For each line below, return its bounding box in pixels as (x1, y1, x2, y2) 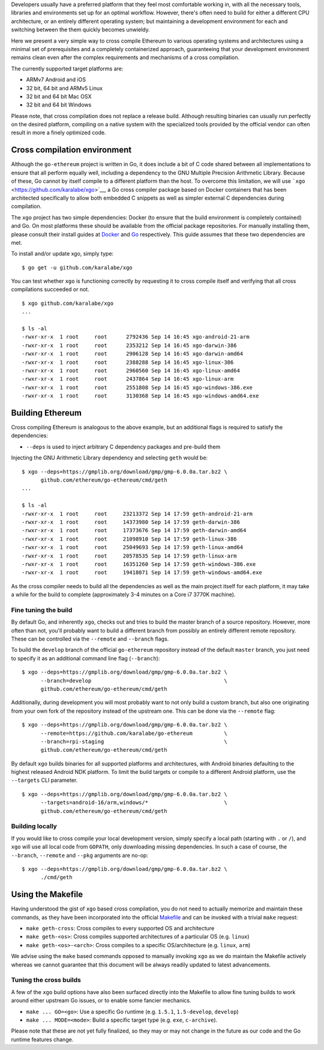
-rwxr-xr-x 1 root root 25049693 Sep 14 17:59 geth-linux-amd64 (22, 544, 244, 551)
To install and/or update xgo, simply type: (11, 250, 114, 257)
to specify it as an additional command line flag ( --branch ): (11, 654, 160, 662)
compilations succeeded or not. (11, 286, 89, 293)
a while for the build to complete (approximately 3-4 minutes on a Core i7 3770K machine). (11, 591, 236, 598)
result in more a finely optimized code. (11, 129, 106, 137)
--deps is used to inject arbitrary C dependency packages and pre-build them (26, 443, 221, 450)
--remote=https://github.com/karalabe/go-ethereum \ (40, 729, 227, 737)
